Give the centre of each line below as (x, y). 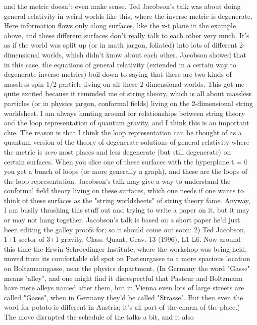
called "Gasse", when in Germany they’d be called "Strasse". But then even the (124, 297)
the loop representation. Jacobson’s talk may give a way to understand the (117, 181)
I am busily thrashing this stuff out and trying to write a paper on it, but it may (127, 210)
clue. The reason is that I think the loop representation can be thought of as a (123, 132)
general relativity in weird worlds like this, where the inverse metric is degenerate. (128, 16)
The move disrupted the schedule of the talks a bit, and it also (99, 317)
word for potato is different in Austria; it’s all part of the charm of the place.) (122, 307)
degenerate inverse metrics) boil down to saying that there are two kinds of (118, 74)
